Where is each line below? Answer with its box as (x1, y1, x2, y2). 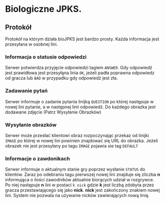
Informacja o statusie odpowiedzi (5, 53, 87, 60)
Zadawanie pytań (5, 87, 48, 94)
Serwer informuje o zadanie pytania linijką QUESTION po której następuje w (5, 98, 154, 104)
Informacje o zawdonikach (5, 155, 70, 162)
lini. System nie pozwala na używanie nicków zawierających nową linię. (5, 193, 150, 199)
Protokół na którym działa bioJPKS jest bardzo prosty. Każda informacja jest (5, 36, 159, 42)
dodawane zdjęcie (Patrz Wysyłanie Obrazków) (5, 109, 101, 115)
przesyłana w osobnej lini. (5, 41, 58, 47)
